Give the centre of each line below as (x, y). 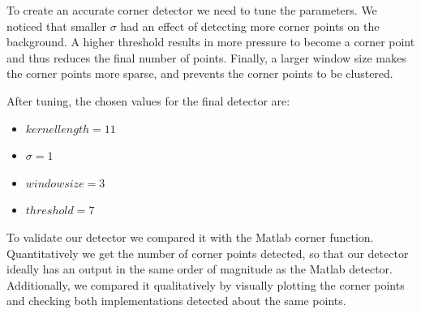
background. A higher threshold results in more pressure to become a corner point (211, 42)
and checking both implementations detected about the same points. (176, 301)
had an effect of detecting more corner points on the (250, 26)
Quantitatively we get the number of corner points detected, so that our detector (208, 253)
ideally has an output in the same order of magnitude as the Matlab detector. (200, 269)
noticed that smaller (57, 26)
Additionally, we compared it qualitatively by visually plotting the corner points (206, 284)
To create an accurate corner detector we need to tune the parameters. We (192, 10)
